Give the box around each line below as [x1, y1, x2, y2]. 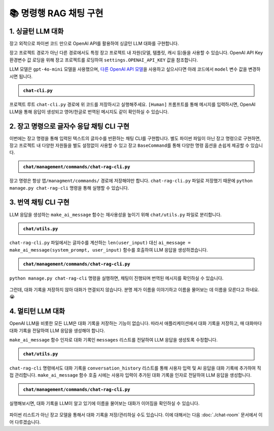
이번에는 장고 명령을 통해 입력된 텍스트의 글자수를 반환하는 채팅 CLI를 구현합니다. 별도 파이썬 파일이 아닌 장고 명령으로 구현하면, [9, 135, 261, 141]
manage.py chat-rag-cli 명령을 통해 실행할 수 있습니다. [9, 184, 129, 191]
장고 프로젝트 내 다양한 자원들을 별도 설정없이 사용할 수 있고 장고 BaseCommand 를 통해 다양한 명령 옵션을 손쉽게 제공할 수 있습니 [9, 142, 263, 148]
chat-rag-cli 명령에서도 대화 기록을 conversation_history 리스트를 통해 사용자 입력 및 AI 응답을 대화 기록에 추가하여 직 [9, 365, 261, 371]
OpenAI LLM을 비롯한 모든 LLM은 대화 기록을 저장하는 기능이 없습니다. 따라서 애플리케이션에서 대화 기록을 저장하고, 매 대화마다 [9, 320, 262, 326]
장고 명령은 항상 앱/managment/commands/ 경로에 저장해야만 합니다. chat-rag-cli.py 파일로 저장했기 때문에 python [9, 178, 253, 184]
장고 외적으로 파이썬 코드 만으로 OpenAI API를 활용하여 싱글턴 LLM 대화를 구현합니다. [9, 41, 179, 47]
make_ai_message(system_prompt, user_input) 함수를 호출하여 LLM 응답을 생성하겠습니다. [9, 247, 208, 253]
